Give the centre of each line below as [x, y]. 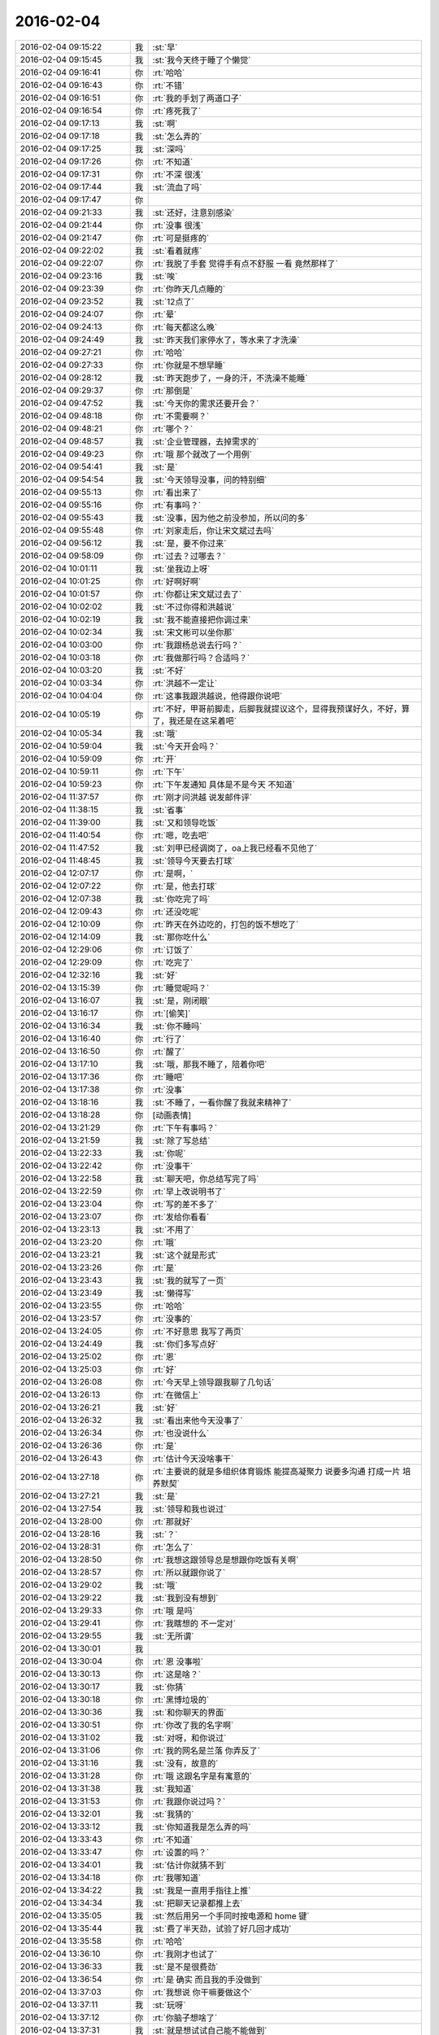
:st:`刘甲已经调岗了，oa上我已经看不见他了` [235, 848]
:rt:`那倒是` [173, 391]
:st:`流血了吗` [177, 187]
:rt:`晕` [165, 314]
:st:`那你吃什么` [181, 937]
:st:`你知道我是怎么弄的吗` [202, 1827]
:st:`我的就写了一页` [189, 1280]
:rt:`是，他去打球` [185, 886]
